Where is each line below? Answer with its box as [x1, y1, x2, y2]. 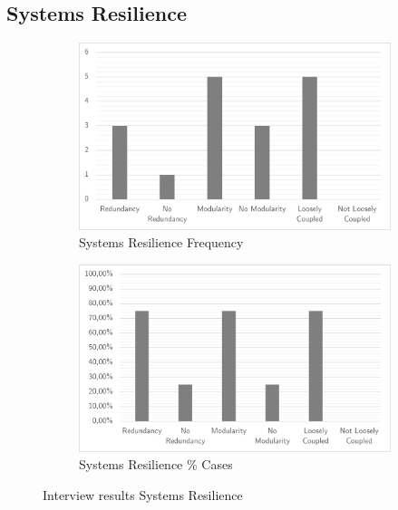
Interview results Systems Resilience [43, 485, 243, 504]
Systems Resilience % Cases [79, 455, 233, 474]
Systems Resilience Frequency [79, 233, 244, 252]
